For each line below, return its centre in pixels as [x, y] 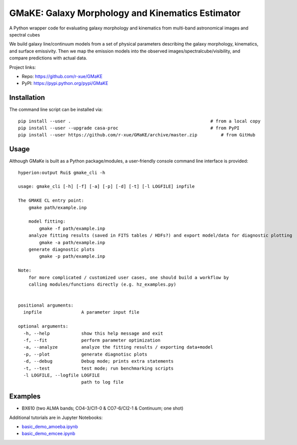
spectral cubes [24, 34]
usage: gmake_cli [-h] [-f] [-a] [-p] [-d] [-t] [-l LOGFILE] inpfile [106, 187]
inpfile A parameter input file [81, 312]
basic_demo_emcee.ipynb [48, 434]
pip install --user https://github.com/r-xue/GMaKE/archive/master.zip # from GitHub [137, 135]
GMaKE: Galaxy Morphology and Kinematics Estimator [125, 13]
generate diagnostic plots [61, 249]
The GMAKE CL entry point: [51, 201]
